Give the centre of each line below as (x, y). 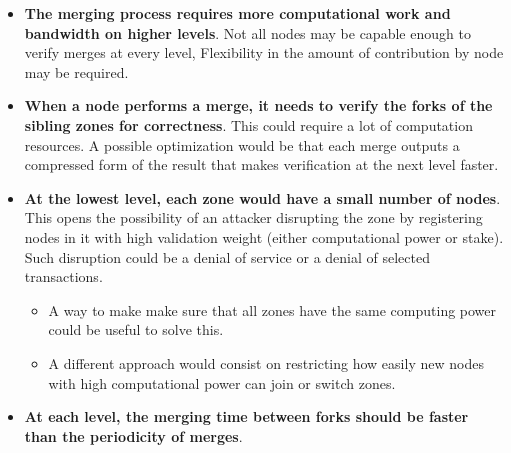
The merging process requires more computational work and (237, 13)
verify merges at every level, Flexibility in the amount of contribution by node (264, 52)
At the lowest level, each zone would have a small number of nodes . (262, 197)
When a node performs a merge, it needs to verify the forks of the (258, 105)
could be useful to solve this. (136, 329)
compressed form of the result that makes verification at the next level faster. (261, 164)
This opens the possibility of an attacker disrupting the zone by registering (253, 217)
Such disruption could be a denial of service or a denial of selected (227, 256)
